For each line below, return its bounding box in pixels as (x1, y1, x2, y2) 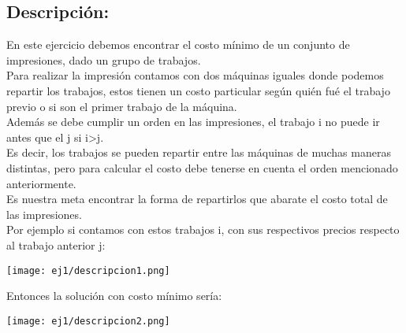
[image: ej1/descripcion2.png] (6, 315, 170, 327)
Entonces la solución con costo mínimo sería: (6, 287, 222, 304)
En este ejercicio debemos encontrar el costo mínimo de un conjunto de (6, 36, 350, 53)
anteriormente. (6, 175, 76, 191)
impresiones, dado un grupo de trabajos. (6, 51, 201, 68)
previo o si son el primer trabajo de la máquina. (6, 98, 237, 114)
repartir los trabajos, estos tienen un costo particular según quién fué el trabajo (6, 82, 390, 98)
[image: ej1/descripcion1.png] (6, 265, 170, 276)
